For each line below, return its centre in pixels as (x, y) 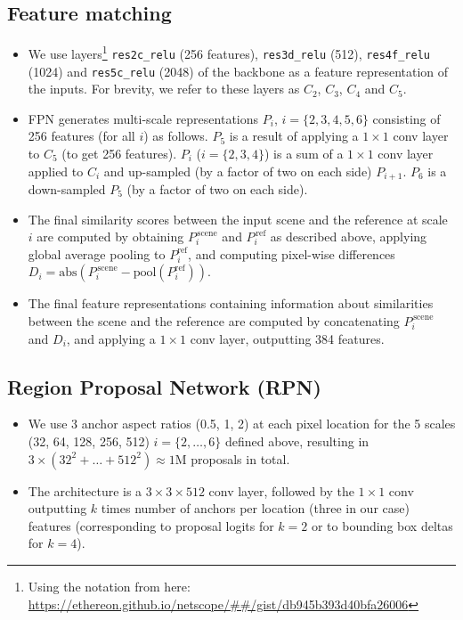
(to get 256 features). (119, 153)
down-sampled (67, 189)
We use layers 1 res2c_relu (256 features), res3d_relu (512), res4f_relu (229, 52)
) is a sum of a (304, 153)
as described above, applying (349, 237)
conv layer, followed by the (281, 490)
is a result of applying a (294, 136)
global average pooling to (97, 253)
